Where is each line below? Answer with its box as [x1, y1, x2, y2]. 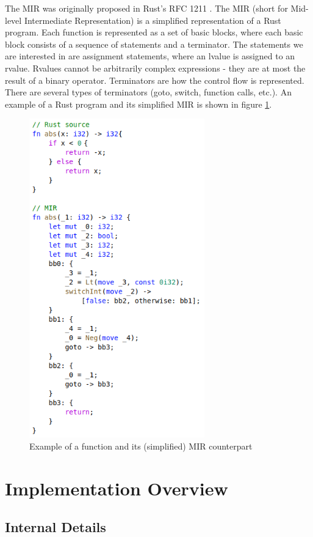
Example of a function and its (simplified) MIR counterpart [29, 439, 253, 452]
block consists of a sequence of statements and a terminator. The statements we [5, 37, 303, 50]
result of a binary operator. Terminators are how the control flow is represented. [5, 73, 304, 86]
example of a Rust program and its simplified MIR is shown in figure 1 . [5, 97, 272, 110]
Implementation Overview [5, 475, 228, 500]
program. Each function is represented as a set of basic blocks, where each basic [5, 26, 303, 39]
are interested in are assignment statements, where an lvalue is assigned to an [5, 50, 295, 62]
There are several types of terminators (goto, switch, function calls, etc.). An [5, 86, 292, 98]
